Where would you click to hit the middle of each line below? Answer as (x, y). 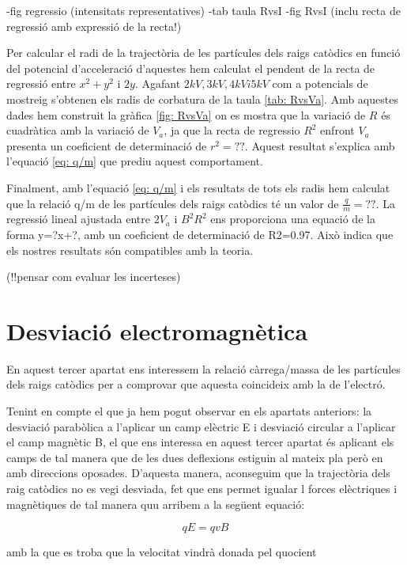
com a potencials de (320, 83)
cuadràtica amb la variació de (78, 130)
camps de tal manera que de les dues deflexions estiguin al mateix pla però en (195, 457)
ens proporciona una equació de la (293, 219)
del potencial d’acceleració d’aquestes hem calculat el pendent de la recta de (191, 68)
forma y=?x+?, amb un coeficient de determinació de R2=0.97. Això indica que (200, 234)
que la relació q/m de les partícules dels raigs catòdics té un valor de (173, 203)
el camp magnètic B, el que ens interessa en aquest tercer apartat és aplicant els (200, 442)
